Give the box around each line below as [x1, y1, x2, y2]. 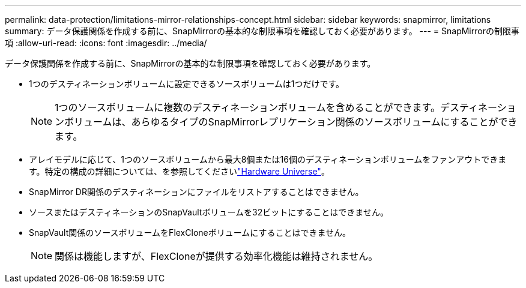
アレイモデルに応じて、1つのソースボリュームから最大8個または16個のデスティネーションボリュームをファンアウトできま [29, 154, 507, 164]
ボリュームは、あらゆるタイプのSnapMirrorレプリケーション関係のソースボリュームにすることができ [64, 116, 518, 128]
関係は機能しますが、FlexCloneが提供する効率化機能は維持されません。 [55, 250, 378, 262]
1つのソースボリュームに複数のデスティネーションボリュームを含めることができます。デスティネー [55, 101, 497, 113]
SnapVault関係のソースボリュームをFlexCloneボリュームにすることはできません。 [29, 227, 351, 238]
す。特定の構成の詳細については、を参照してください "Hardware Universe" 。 [29, 166, 330, 176]
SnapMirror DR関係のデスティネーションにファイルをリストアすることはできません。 [29, 187, 364, 197]
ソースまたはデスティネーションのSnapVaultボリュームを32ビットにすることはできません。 [29, 207, 388, 217]
